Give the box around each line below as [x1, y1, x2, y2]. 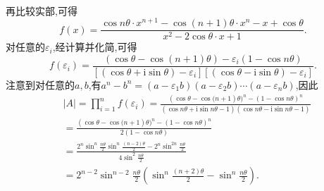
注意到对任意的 [6, 77, 75, 92]
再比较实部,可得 [6, 3, 77, 18]
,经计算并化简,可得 [52, 39, 137, 54]
